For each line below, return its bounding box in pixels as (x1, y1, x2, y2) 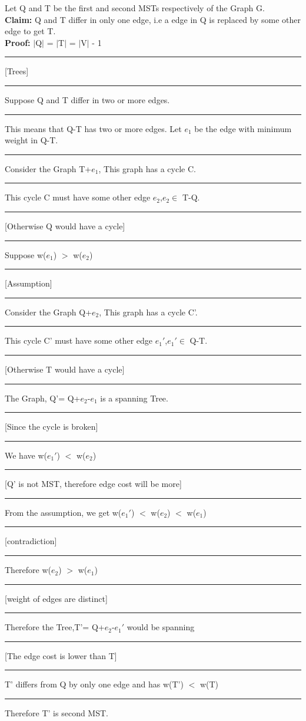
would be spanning (127, 621, 195, 633)
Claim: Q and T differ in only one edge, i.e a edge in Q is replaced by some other (5, 13, 301, 25)
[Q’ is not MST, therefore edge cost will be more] (5, 478, 182, 490)
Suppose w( (5, 248, 46, 261)
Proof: (5, 36, 31, 48)
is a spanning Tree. (100, 391, 168, 404)
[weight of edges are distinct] (5, 592, 108, 604)
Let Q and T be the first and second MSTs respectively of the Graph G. (5, 2, 265, 14)
